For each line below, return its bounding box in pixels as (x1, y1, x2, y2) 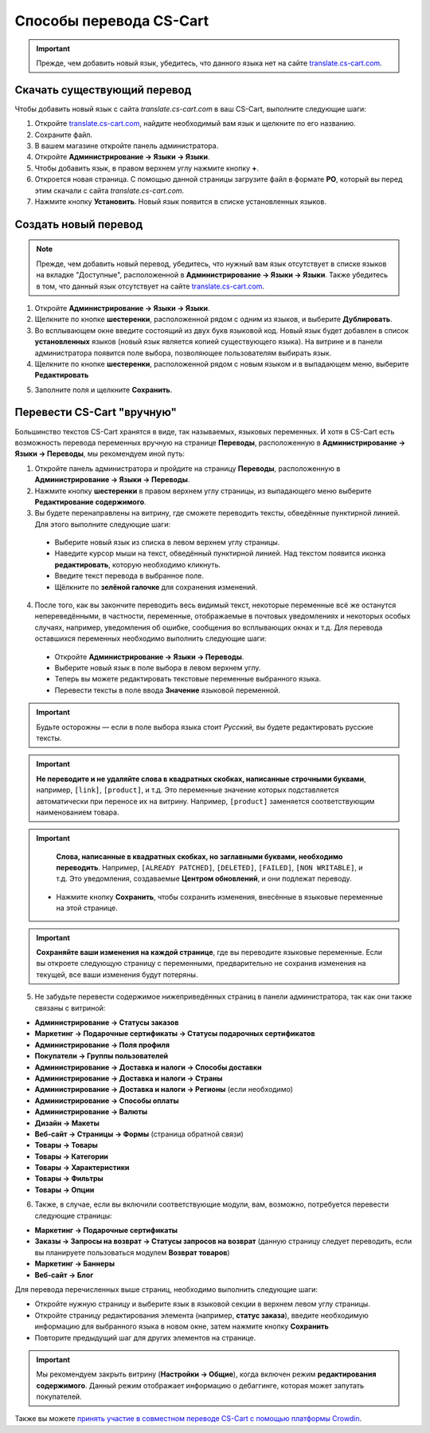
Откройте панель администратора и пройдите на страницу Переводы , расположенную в (34, 463, 341, 473)
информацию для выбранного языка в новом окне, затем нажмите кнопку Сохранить (34, 1321, 330, 1331)
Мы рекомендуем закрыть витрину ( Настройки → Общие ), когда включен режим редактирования (36, 1369, 377, 1379)
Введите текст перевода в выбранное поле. (54, 571, 205, 581)
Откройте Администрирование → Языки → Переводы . (54, 652, 244, 662)
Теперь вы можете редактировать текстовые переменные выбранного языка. (54, 674, 322, 684)
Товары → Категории (34, 1152, 109, 1161)
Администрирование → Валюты (34, 1107, 148, 1117)
